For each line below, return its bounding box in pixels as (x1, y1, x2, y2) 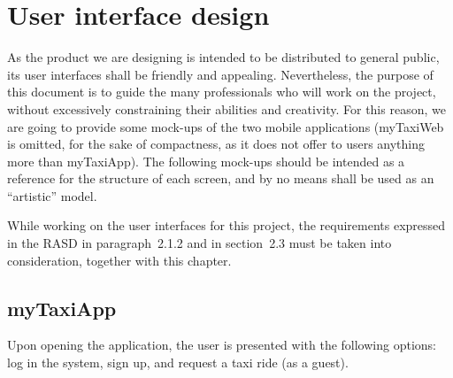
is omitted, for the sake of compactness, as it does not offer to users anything (7, 135, 426, 153)
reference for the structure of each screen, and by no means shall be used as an (7, 169, 434, 188)
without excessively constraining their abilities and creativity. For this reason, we (7, 99, 446, 118)
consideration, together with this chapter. (7, 251, 232, 269)
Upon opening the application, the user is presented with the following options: (7, 336, 436, 354)
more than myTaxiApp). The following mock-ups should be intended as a (7, 151, 405, 170)
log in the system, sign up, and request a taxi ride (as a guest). (7, 353, 349, 372)
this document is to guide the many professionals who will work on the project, (7, 82, 436, 101)
